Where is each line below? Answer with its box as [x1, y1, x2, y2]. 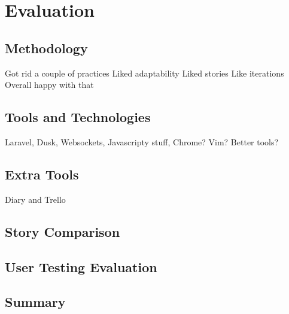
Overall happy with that [5, 78, 94, 91]
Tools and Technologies [5, 108, 151, 126]
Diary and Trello [5, 193, 66, 205]
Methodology [5, 38, 88, 57]
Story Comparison [5, 222, 120, 240]
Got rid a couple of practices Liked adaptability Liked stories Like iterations [5, 66, 284, 79]
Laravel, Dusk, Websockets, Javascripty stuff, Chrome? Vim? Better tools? [5, 135, 279, 148]
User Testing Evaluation [5, 257, 157, 276]
